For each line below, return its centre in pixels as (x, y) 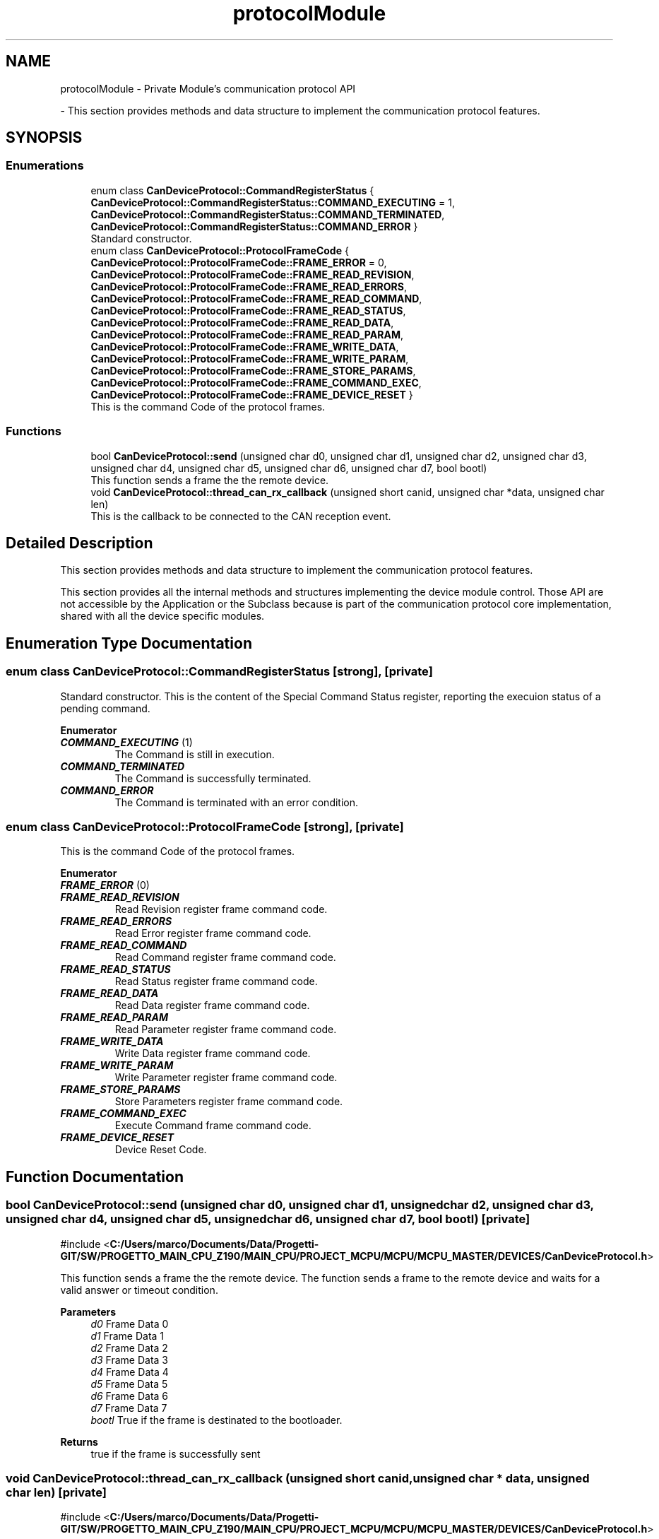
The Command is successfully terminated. (213, 778)
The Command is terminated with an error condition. (237, 802)
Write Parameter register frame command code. (226, 1078)
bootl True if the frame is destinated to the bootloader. (216, 1420)
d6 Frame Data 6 (130, 1396)
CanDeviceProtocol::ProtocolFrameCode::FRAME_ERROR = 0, (239, 262)
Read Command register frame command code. (225, 957)
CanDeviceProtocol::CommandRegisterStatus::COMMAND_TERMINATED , (268, 214)
